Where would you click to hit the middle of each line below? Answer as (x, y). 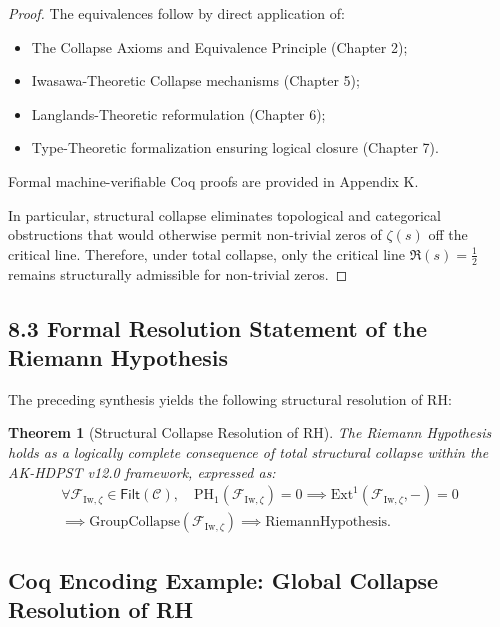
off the (448, 234)
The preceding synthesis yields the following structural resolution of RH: (230, 398)
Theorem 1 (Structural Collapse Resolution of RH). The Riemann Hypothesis (250, 432)
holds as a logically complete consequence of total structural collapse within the (248, 451)
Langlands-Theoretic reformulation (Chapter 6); (178, 113)
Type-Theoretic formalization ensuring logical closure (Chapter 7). (235, 147)
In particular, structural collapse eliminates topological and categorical (224, 214)
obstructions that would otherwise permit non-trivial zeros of (195, 234)
